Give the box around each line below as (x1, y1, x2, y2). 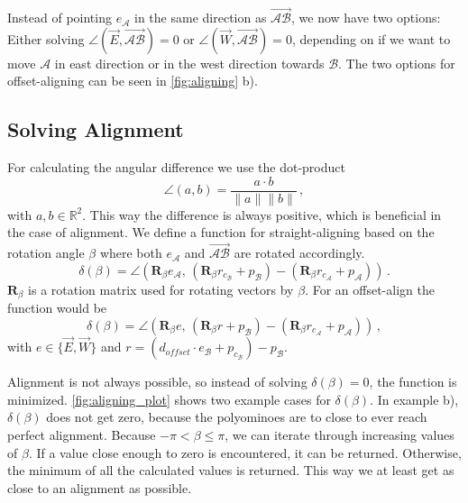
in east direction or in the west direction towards (54, 53, 325, 72)
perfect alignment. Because (7, 425, 156, 444)
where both (99, 243, 162, 262)
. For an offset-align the (305, 279, 435, 298)
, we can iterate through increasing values (225, 425, 454, 444)
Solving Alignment (7, 115, 184, 143)
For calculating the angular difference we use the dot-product (7, 158, 345, 177)
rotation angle (7, 243, 85, 262)
